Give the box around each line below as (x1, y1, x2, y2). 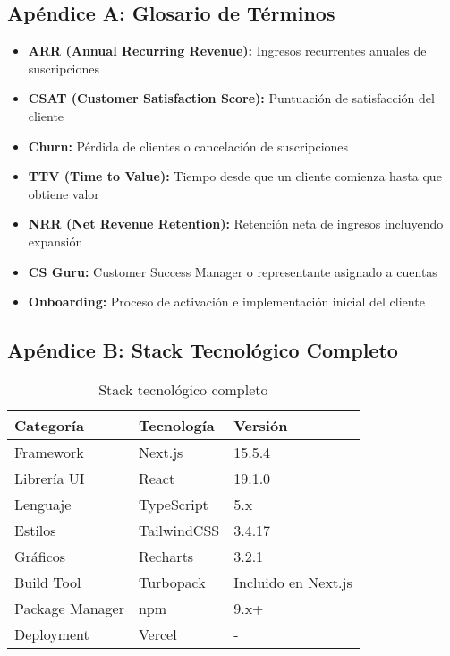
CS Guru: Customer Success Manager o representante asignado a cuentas (28, 262, 437, 281)
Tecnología (138, 414, 215, 436)
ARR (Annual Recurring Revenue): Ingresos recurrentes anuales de (28, 41, 427, 60)
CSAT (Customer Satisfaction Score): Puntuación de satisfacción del (28, 89, 435, 108)
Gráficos (14, 545, 66, 566)
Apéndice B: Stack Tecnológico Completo (7, 336, 398, 364)
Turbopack (138, 571, 206, 592)
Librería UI (14, 467, 85, 488)
